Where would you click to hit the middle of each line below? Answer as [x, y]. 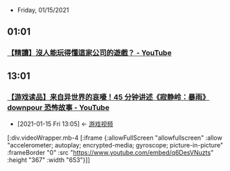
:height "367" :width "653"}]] [48, 160]
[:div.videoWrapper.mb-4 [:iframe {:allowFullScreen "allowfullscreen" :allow [115, 138]
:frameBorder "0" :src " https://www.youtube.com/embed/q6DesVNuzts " [110, 153]
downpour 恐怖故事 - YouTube [58, 107]
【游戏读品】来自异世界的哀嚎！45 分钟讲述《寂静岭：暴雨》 [108, 97]
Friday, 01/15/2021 [43, 10]
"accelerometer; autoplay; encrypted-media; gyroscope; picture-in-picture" [115, 145]
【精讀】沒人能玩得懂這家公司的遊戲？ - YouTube [89, 53]
